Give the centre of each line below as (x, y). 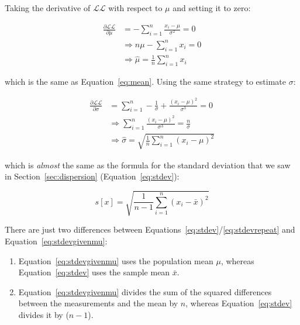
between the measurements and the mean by (98, 303)
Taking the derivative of (48, 8)
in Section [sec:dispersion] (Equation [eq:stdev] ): (92, 176)
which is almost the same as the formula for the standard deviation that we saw (148, 165)
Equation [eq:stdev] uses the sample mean (94, 272)
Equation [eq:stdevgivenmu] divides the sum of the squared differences (145, 291)
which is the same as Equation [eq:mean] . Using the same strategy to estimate (146, 82)
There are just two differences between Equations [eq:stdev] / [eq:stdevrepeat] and (150, 229)
